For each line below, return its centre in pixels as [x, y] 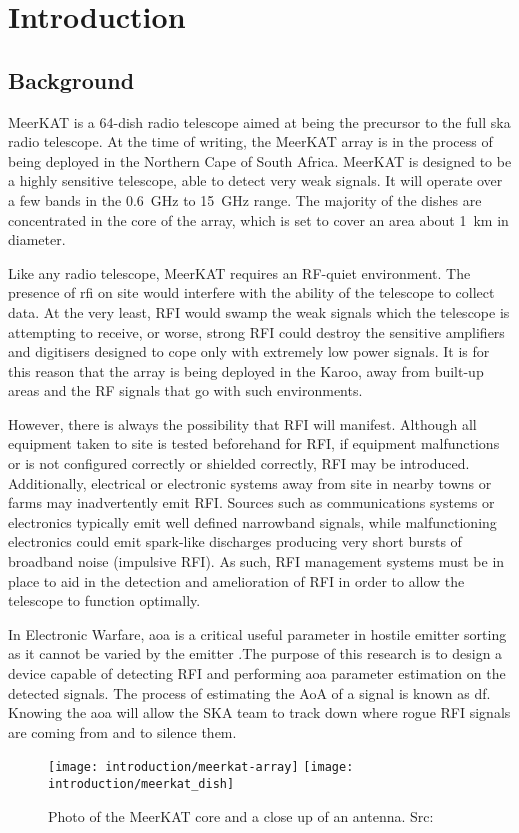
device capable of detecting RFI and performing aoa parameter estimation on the [257, 673]
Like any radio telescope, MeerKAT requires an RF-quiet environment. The [239, 272]
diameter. [37, 239]
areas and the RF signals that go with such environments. [185, 390]
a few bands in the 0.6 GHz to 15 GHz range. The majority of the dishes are [245, 199]
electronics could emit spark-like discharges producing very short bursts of [235, 541]
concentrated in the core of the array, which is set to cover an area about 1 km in [258, 219]
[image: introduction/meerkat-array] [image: [201, 767]
